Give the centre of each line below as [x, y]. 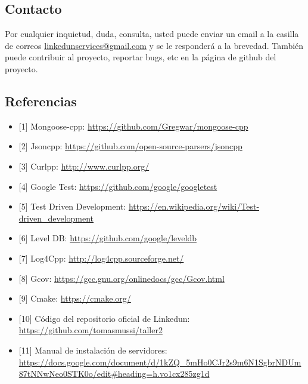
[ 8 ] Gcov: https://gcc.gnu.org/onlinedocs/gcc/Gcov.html [122, 278]
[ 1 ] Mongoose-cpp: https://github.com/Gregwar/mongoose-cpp [133, 126]
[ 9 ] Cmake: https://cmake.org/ [75, 298]
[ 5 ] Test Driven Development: [72, 206]
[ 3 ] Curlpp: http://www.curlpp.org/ [84, 166]
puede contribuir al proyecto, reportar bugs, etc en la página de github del [141, 57]
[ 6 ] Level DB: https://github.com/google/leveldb [108, 238]
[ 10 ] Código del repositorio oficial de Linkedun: [104, 318]
